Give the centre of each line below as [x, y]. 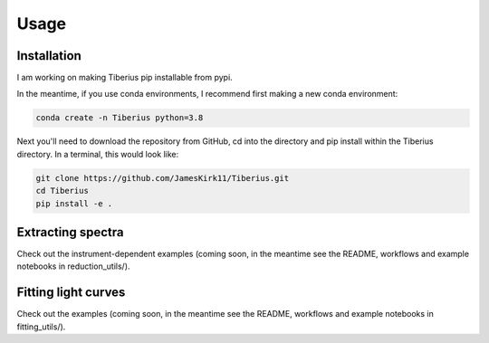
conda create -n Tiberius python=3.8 [120, 118]
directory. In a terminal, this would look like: [98, 154]
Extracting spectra [70, 232]
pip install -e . [74, 203]
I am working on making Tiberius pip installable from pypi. [125, 78]
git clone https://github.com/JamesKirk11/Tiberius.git [163, 178]
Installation [49, 56]
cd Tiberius [62, 191]
